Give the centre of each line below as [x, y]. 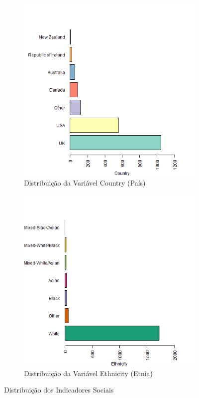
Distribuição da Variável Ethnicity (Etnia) [89, 373]
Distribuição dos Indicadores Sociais [59, 390]
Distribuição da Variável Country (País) [85, 182]
